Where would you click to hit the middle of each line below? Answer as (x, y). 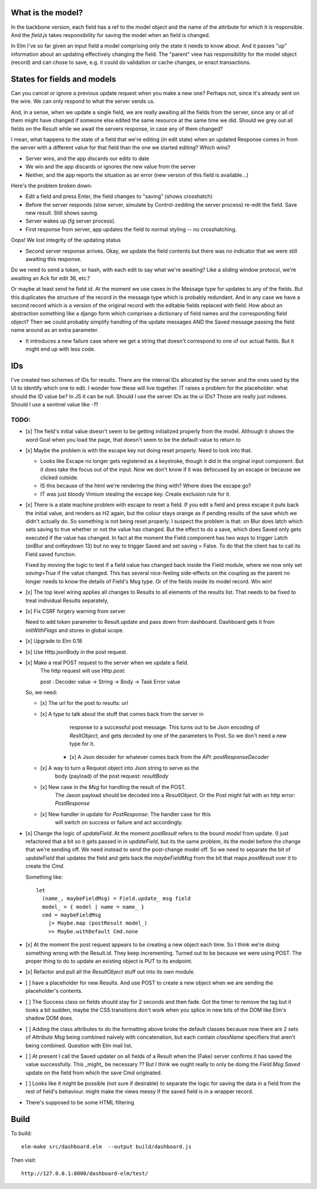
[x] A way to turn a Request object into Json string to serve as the (120, 768)
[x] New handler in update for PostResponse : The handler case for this (126, 814)
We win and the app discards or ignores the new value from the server (111, 167)
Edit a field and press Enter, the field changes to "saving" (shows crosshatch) (119, 196)
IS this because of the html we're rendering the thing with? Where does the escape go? (146, 486)
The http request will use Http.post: (83, 671)
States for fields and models (63, 79)
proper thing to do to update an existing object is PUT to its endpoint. (109, 961)
